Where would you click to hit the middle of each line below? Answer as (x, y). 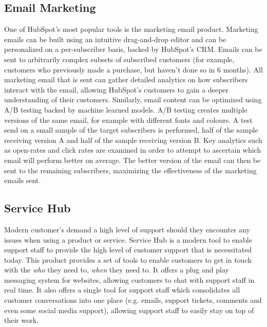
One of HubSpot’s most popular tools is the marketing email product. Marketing (131, 29)
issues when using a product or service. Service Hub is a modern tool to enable (128, 239)
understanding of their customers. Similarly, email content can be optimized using (133, 99)
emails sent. (23, 180)
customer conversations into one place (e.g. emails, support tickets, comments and (133, 300)
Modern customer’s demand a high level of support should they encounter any (127, 229)
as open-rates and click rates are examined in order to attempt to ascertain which (133, 150)
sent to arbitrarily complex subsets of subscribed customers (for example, (119, 59)
